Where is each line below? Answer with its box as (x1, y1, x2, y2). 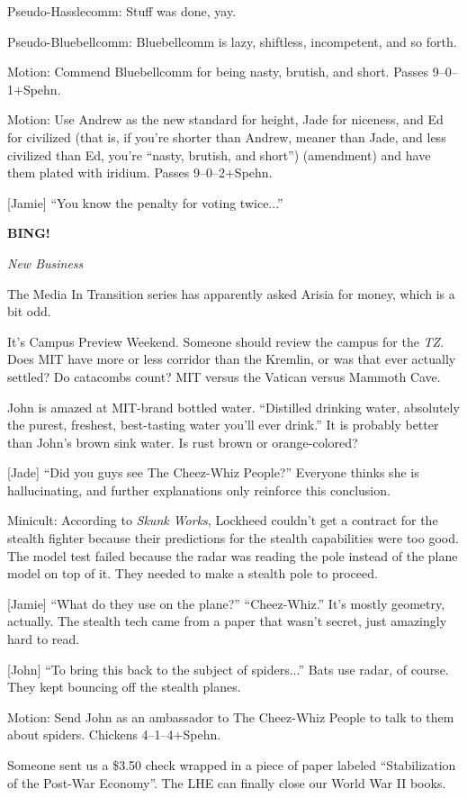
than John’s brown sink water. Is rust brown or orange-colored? (7, 432, 358, 451)
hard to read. (7, 630, 80, 648)
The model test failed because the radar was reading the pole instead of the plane (7, 546, 458, 565)
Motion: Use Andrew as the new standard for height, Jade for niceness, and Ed (7, 110, 444, 129)
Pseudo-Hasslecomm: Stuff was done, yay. (7, 2, 237, 20)
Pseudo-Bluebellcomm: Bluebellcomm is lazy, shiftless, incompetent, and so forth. (7, 32, 457, 50)
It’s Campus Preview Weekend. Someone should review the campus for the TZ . (7, 331, 445, 350)
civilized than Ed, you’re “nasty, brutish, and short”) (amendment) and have (7, 145, 431, 164)
